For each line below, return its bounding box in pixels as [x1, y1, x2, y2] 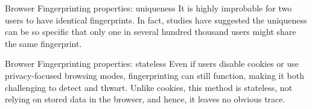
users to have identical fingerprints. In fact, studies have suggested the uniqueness [5, 13, 307, 26]
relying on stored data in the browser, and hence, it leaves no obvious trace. [5, 93, 285, 105]
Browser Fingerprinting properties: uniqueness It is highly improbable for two [5, 2, 292, 14]
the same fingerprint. [5, 37, 82, 49]
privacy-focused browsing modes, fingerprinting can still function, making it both [5, 69, 304, 81]
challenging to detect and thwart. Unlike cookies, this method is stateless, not [5, 81, 293, 93]
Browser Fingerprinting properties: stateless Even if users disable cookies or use [5, 57, 299, 70]
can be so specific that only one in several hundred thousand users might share [5, 25, 296, 38]
